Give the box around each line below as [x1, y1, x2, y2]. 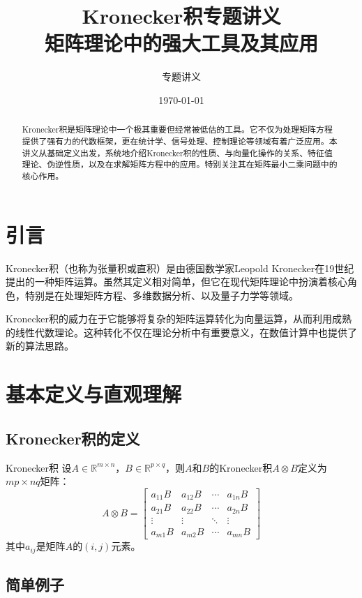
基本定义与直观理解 [6, 380, 182, 408]
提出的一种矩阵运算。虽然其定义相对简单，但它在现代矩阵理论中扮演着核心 [6, 274, 347, 289]
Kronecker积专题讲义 [82, 1, 281, 30]
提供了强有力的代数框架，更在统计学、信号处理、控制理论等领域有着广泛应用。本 [22, 135, 338, 147]
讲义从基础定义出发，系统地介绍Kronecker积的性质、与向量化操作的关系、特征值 [22, 147, 333, 158]
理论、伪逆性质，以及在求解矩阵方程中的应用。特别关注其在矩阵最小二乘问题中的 [22, 158, 338, 170]
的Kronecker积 [209, 460, 273, 474]
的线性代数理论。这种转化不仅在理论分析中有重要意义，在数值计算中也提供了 [6, 324, 357, 339]
